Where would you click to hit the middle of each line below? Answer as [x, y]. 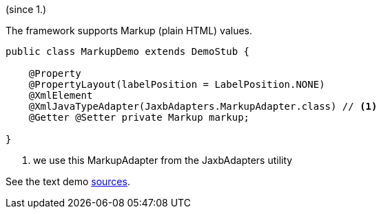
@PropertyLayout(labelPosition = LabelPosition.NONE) [177, 84]
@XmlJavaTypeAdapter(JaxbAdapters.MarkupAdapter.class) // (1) [203, 106]
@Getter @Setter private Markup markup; [139, 117]
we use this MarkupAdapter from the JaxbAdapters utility [163, 160]
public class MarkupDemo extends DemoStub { [128, 51]
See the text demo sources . [68, 181]
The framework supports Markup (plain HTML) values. [129, 31]
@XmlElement [61, 95]
